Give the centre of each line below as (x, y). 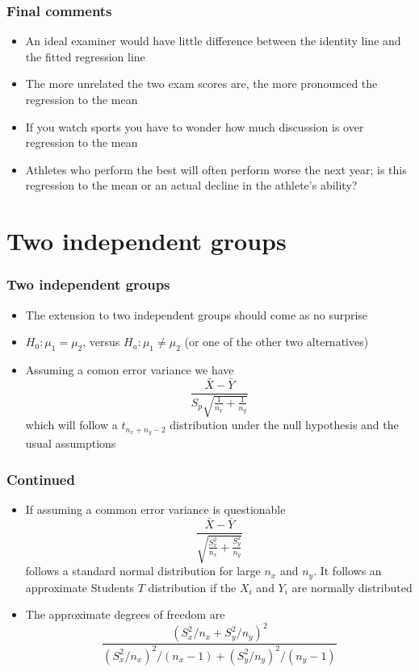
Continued (41, 479)
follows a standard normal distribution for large (143, 571)
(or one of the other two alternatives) (277, 342)
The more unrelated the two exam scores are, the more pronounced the (201, 83)
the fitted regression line (85, 56)
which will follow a (71, 425)
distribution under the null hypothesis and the (284, 425)
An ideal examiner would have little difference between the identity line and (213, 41)
